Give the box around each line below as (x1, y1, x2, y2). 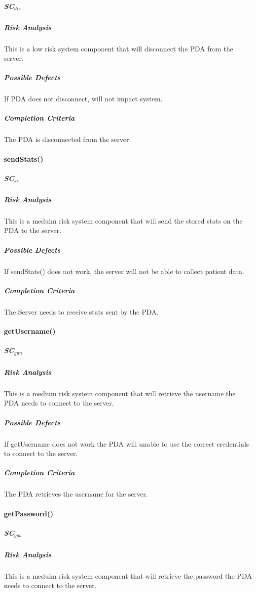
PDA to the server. (4, 225, 62, 235)
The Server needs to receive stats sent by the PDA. (4, 306, 159, 317)
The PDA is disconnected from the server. (4, 134, 131, 144)
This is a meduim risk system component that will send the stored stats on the (4, 215, 243, 226)
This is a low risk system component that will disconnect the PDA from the (4, 43, 233, 53)
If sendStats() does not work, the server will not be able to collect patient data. (4, 266, 244, 276)
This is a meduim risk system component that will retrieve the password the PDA (4, 570, 252, 581)
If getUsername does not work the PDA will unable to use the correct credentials (4, 438, 249, 449)
